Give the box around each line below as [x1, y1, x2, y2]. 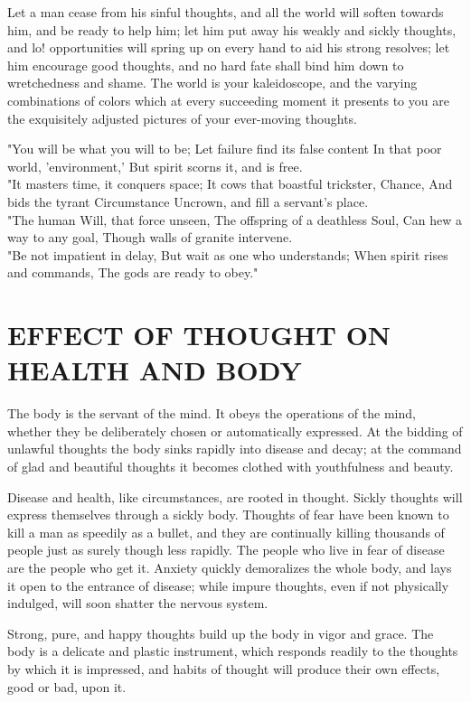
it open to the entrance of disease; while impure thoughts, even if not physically [7, 576, 449, 594]
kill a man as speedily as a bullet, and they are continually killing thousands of [7, 522, 445, 541]
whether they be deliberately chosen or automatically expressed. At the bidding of [7, 421, 463, 440]
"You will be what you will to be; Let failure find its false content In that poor [7, 139, 442, 158]
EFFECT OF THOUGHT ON [7, 316, 391, 353]
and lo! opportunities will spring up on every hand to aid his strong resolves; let [7, 38, 450, 57]
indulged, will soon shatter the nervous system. [7, 594, 268, 613]
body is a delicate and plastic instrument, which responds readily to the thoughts [7, 641, 458, 660]
